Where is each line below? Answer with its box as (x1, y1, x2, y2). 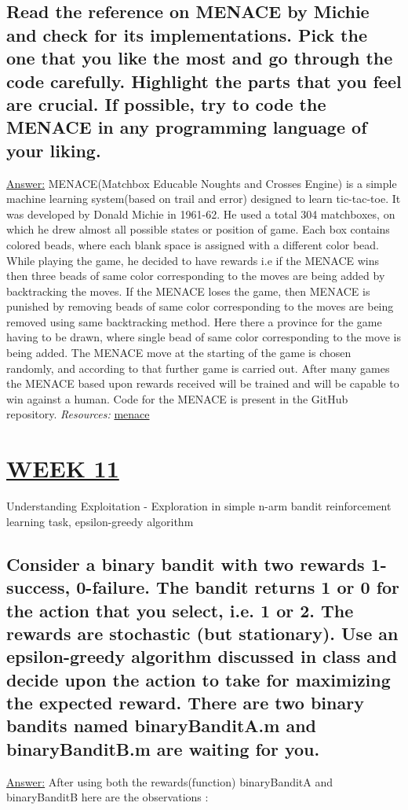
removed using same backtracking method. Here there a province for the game (6, 313, 382, 330)
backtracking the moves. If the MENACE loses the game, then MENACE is (6, 282, 370, 299)
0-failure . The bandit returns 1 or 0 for (76, 575, 400, 599)
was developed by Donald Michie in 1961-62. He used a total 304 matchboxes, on (6, 205, 395, 222)
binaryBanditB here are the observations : (6, 789, 209, 805)
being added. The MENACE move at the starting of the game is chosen (6, 344, 352, 361)
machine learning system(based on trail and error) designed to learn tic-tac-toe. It (6, 190, 401, 207)
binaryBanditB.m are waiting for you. (6, 736, 320, 760)
